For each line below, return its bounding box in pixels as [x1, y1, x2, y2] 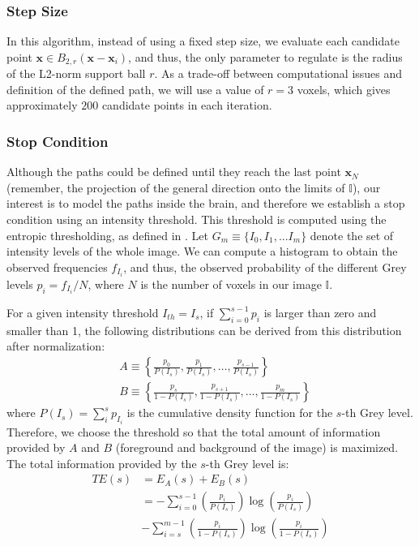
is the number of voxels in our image [140, 275, 322, 292]
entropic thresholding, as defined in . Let [6, 226, 208, 243]
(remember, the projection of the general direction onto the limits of [6, 178, 345, 196]
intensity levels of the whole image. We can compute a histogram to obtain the [6, 243, 398, 260]
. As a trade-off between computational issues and [154, 65, 403, 82]
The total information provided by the [6, 454, 197, 471]
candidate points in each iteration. [101, 97, 272, 114]
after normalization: [6, 337, 105, 355]
